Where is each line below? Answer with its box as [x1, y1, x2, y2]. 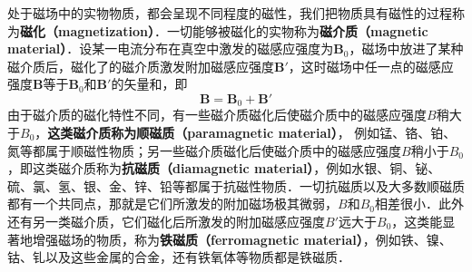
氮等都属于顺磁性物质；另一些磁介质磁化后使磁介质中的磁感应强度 [7, 141, 401, 160]
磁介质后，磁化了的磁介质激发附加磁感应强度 [7, 56, 274, 75]
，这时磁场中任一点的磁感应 [288, 56, 454, 75]
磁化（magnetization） [20, 21, 155, 40]
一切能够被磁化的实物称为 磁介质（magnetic [167, 21, 428, 40]
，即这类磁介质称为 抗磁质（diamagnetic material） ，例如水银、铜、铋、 [7, 159, 441, 178]
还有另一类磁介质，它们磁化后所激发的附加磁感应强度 [7, 211, 325, 230]
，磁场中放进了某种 [349, 39, 464, 58]
